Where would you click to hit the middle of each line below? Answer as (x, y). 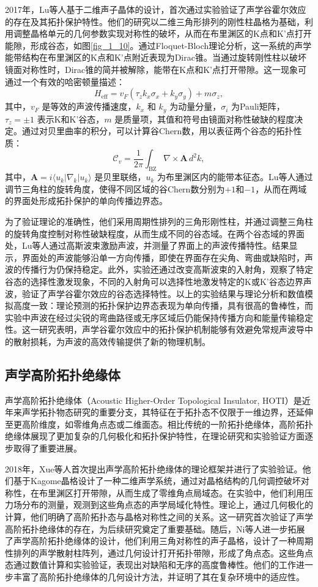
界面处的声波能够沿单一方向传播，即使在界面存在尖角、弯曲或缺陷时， (163, 257)
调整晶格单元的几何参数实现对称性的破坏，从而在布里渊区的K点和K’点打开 (162, 33)
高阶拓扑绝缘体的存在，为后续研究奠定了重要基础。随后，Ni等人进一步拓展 (155, 528)
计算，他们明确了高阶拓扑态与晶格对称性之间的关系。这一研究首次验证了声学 (159, 517)
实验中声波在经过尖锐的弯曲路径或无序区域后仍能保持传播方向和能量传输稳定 (159, 317)
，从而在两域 (281, 188)
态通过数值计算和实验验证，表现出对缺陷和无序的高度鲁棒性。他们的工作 (150, 565)
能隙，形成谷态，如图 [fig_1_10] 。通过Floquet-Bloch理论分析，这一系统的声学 (158, 45)
